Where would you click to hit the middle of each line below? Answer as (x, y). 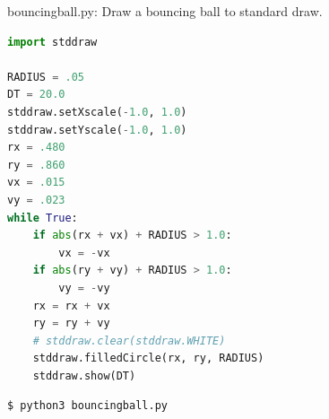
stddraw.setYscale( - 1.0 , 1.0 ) (97, 130)
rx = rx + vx (71, 306)
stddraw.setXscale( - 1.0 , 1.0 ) (97, 112)
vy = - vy (84, 288)
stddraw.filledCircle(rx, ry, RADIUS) (148, 358)
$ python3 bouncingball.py (87, 406)
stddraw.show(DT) (84, 375)
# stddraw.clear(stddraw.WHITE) (129, 340)
